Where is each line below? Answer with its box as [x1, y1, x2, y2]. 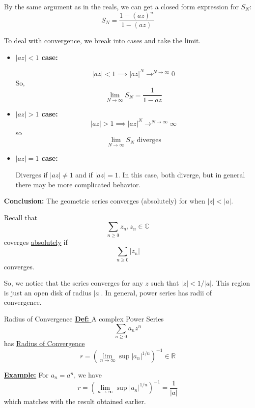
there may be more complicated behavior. [15, 179, 141, 189]
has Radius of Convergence [4, 338, 85, 348]
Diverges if [15, 170, 48, 179]
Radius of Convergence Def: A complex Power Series [4, 314, 164, 323]
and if [75, 170, 93, 179]
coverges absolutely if [4, 236, 68, 247]
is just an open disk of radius [4, 287, 91, 297]
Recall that [4, 212, 37, 222]
